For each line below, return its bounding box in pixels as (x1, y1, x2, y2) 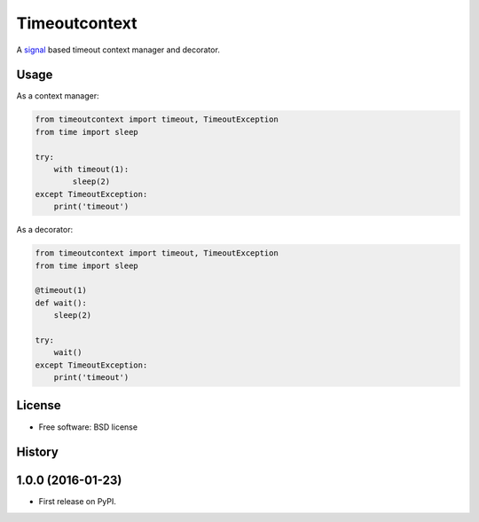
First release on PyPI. (38, 496, 117, 507)
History (16, 445, 59, 460)
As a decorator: (16, 225, 74, 235)
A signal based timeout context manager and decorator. (16, 44, 221, 55)
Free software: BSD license (38, 422, 137, 432)
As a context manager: (16, 91, 99, 101)
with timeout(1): (53, 164, 130, 174)
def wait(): (35, 297, 88, 308)
